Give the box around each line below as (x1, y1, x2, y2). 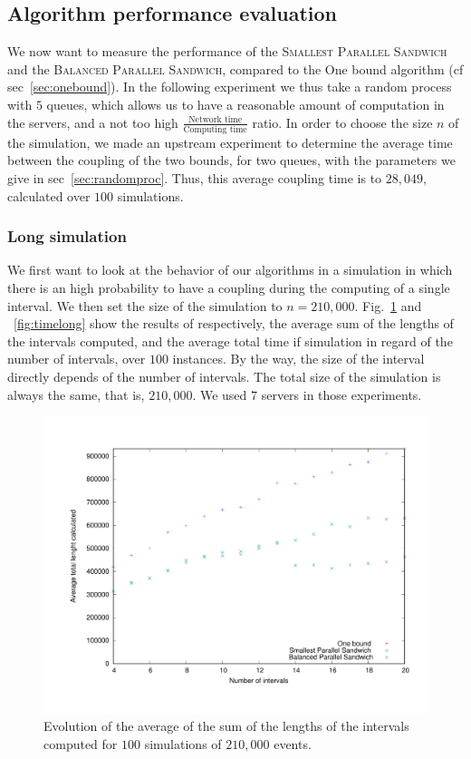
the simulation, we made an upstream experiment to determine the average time (7, 132, 453, 151)
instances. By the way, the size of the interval (172, 349, 425, 368)
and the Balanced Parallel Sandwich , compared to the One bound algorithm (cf (7, 59, 464, 78)
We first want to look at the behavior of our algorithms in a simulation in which (7, 260, 453, 279)
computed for (43, 734, 118, 753)
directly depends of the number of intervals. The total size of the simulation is (7, 367, 441, 386)
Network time (188, 115, 243, 125)
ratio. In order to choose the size (252, 112, 433, 131)
